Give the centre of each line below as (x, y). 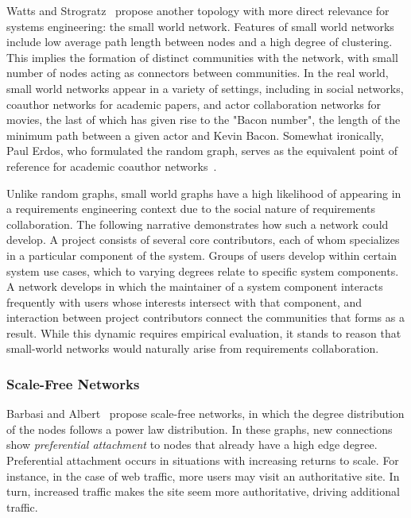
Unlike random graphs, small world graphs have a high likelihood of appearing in (204, 193)
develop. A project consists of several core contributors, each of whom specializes (203, 240)
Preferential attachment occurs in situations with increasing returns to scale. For (203, 460)
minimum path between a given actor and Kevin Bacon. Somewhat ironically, (195, 135)
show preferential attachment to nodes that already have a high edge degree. (192, 445)
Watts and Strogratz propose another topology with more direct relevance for (198, 10)
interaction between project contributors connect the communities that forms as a (205, 317)
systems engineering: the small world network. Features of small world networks (200, 26)
